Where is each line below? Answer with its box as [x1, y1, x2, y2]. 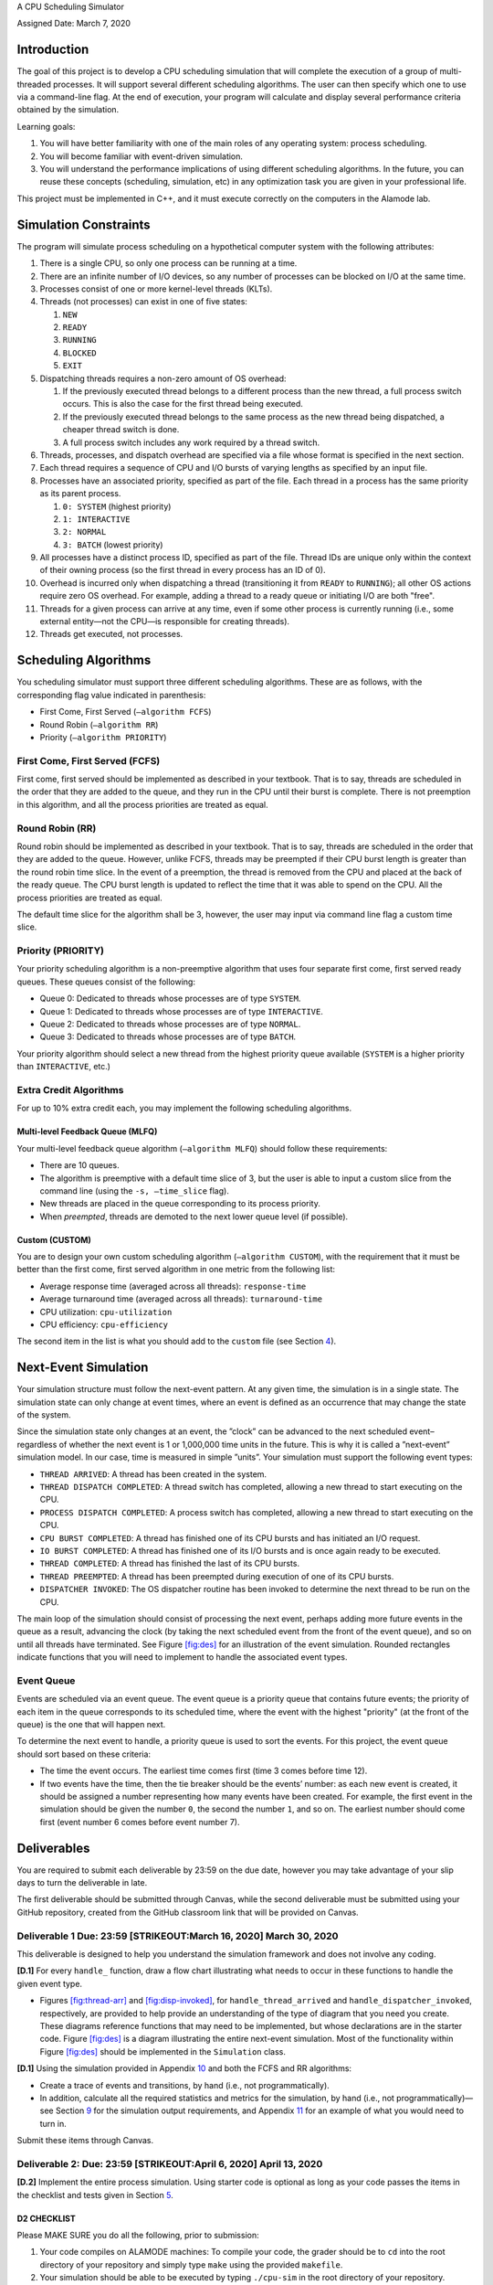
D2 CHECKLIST [16, 2213, 77, 2224]
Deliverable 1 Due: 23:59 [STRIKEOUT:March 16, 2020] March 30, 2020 [16, 1929, 339, 1942]
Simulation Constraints [16, 217, 151, 232]
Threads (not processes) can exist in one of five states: [39, 296, 248, 307]
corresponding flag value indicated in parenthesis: [16, 689, 206, 700]
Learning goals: [16, 121, 76, 132]
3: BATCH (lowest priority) [62, 539, 163, 550]
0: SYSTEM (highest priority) [62, 501, 172, 512]
